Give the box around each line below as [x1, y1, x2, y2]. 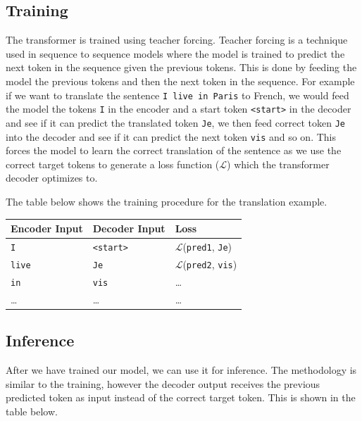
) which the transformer [227, 156, 330, 171]
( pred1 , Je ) [182, 239, 232, 253]
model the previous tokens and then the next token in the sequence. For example [6, 73, 355, 88]
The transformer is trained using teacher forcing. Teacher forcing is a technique [6, 32, 348, 47]
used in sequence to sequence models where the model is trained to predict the [6, 46, 345, 61]
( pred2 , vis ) [182, 256, 237, 271]
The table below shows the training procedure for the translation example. [6, 194, 327, 208]
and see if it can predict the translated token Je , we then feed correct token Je [6, 115, 345, 130]
